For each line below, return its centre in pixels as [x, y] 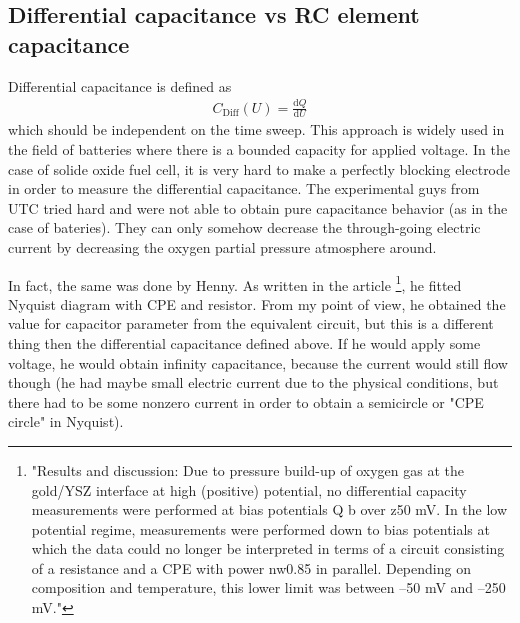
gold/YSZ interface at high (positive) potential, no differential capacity [249, 489]
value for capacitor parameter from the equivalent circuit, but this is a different [251, 323]
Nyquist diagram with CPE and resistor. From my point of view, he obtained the [257, 303]
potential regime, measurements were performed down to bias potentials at [260, 528]
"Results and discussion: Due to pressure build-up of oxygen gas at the [247, 469]
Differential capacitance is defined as [120, 85]
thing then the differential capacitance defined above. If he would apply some [244, 342]
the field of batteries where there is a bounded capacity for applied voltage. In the [259, 148]
